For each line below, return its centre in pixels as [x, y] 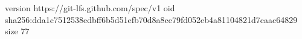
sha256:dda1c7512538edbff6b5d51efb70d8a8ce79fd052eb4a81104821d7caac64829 [151, 19]
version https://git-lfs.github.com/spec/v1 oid [90, 8]
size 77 [17, 31]
